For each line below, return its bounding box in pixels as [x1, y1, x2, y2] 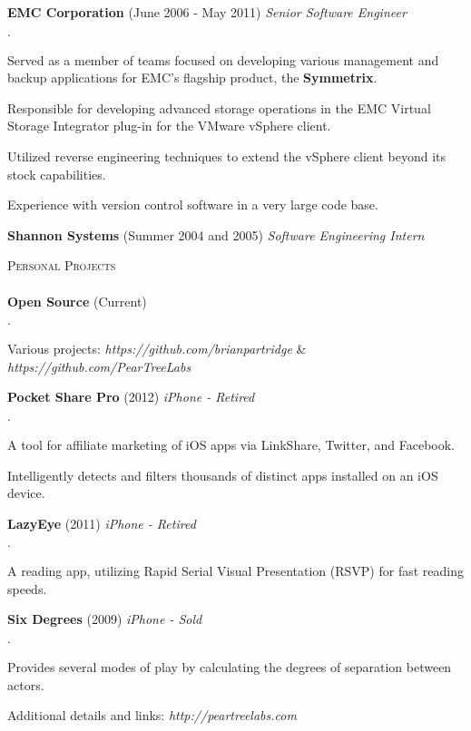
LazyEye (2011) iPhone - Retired [7, 513, 196, 532]
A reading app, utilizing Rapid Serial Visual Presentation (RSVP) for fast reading [7, 561, 464, 580]
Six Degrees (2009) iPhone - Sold [7, 609, 202, 629]
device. [7, 483, 45, 502]
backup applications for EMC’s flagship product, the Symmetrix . [7, 68, 378, 87]
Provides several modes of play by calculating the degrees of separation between [7, 658, 452, 677]
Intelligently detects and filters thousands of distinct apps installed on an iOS [7, 465, 438, 484]
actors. [7, 675, 44, 694]
